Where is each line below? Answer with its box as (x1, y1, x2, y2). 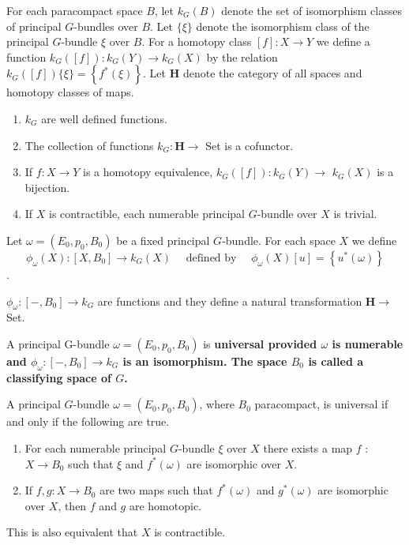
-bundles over (73, 17, 138, 34)
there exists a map (263, 439, 353, 456)
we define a (316, 33, 370, 50)
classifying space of (6, 369, 111, 385)
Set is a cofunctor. (205, 137, 294, 153)
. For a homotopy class (141, 33, 252, 50)
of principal (6, 17, 62, 34)
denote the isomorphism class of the (196, 17, 370, 34)
